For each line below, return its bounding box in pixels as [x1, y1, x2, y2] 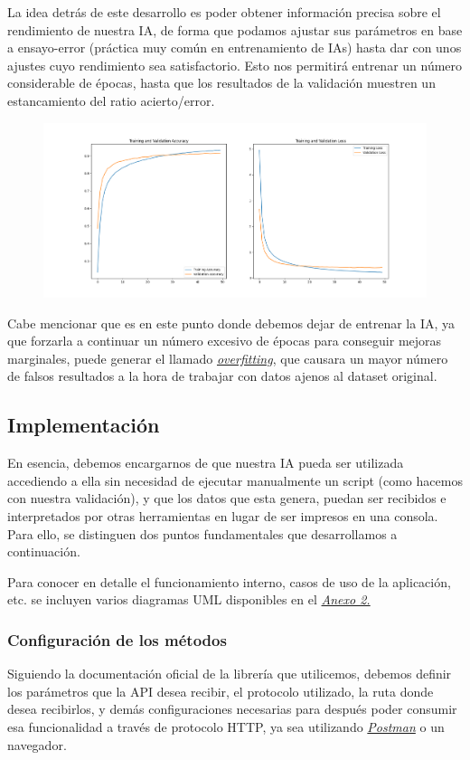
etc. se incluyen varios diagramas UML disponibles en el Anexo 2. [7, 590, 371, 609]
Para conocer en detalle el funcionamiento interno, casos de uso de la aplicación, [7, 572, 451, 591]
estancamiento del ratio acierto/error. [7, 90, 215, 109]
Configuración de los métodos [7, 628, 227, 651]
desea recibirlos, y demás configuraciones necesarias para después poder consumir [7, 699, 457, 718]
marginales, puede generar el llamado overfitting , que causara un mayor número [7, 348, 448, 367]
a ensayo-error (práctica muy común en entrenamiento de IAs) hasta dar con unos [7, 38, 462, 57]
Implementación [7, 411, 160, 439]
